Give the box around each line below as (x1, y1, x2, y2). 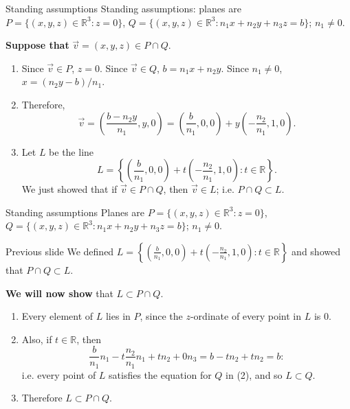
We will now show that (6, 285, 113, 300)
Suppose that (6, 38, 69, 52)
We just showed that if (21, 182, 118, 196)
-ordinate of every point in (190, 309, 302, 323)
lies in (105, 309, 131, 323)
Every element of (21, 309, 94, 323)
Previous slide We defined (6, 244, 114, 258)
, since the (140, 309, 183, 323)
